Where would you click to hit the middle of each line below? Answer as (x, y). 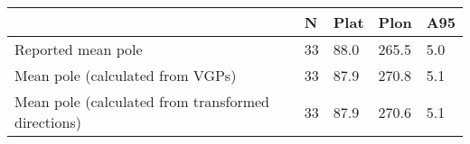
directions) (48, 122)
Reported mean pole (79, 49)
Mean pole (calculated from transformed (142, 101)
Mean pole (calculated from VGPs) (126, 75)
